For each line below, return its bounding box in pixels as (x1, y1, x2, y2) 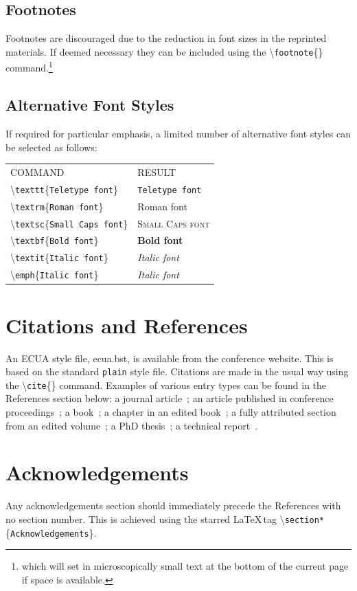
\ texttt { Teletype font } (10, 181, 119, 196)
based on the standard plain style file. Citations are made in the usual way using (5, 364, 349, 379)
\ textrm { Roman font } (10, 199, 104, 213)
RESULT (137, 164, 176, 179)
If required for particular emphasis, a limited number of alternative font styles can (5, 126, 352, 140)
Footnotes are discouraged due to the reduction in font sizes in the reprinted (5, 31, 327, 45)
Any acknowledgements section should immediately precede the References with (5, 498, 341, 513)
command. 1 (5, 58, 53, 75)
